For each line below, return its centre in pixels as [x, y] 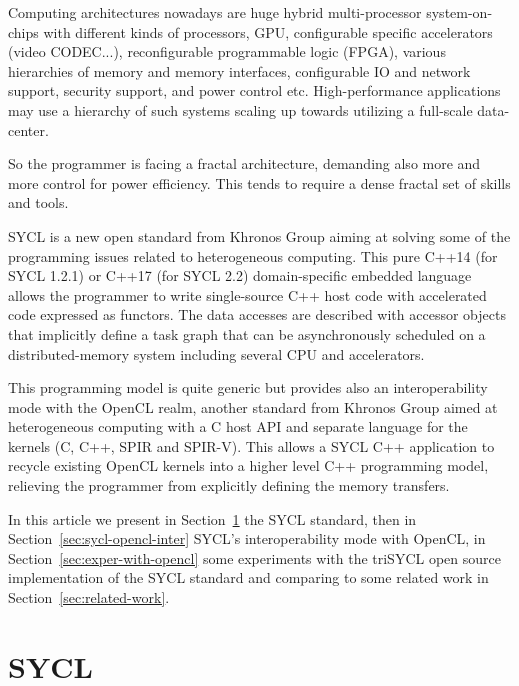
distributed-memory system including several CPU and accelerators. [216, 353]
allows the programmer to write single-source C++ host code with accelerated [247, 294]
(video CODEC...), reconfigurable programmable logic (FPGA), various [227, 51]
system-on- [459, 12]
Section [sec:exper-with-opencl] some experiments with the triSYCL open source [254, 557]
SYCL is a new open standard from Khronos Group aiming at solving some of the [259, 235]
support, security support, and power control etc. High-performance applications [254, 90]
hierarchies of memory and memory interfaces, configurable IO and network [239, 70]
